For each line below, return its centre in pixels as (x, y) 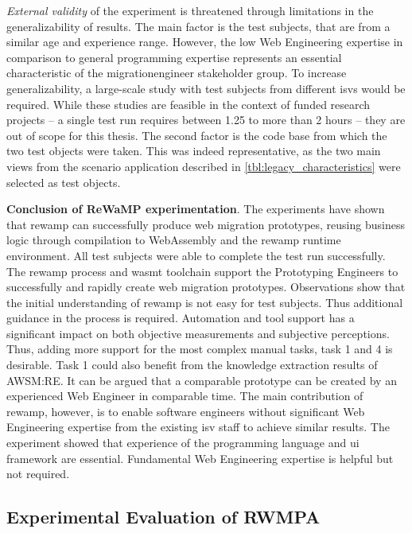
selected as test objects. (64, 182)
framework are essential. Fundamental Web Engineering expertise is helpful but (200, 458)
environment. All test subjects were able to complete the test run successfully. (196, 255)
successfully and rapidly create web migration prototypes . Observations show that (206, 287)
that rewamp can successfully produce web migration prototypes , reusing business (206, 224)
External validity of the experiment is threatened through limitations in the (190, 10)
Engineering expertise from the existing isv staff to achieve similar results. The (198, 427)
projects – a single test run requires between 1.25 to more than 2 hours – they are (206, 120)
